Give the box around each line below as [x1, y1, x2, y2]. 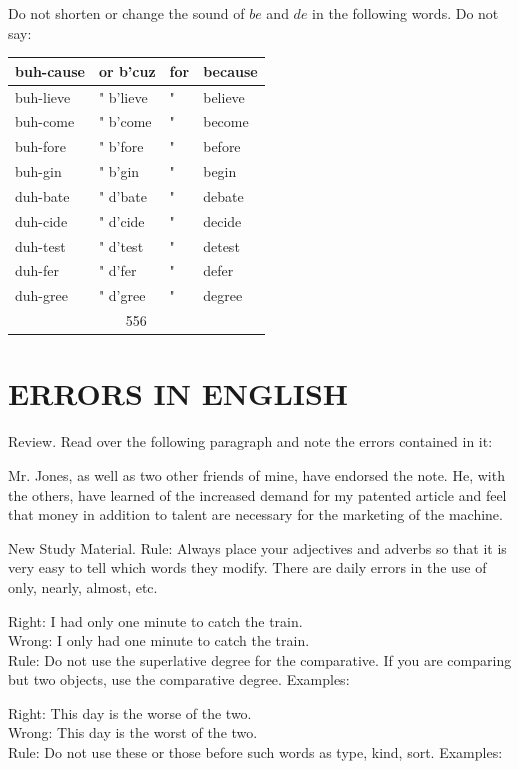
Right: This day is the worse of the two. [8, 702, 252, 723]
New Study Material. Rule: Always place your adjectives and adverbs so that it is [8, 537, 507, 558]
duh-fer [15, 260, 60, 281]
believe [203, 86, 245, 107]
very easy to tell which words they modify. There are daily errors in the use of [8, 557, 487, 578]
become [203, 111, 249, 132]
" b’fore [98, 136, 144, 157]
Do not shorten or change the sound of [8, 3, 245, 23]
